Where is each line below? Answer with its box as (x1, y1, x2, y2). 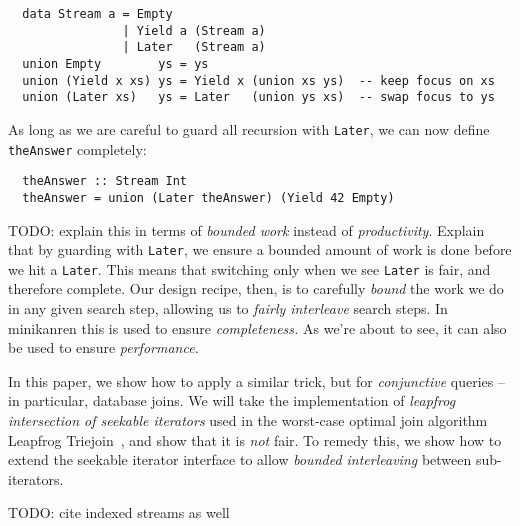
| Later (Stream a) (122, 40, 266, 55)
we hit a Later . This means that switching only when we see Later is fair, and (8, 258, 491, 279)
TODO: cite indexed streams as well (8, 502, 230, 523)
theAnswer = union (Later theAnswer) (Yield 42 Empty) (22, 190, 395, 205)
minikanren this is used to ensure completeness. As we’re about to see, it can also (8, 317, 507, 338)
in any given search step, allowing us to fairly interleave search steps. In (8, 298, 448, 319)
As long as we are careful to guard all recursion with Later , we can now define (8, 118, 490, 139)
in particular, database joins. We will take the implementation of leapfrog (8, 390, 456, 411)
